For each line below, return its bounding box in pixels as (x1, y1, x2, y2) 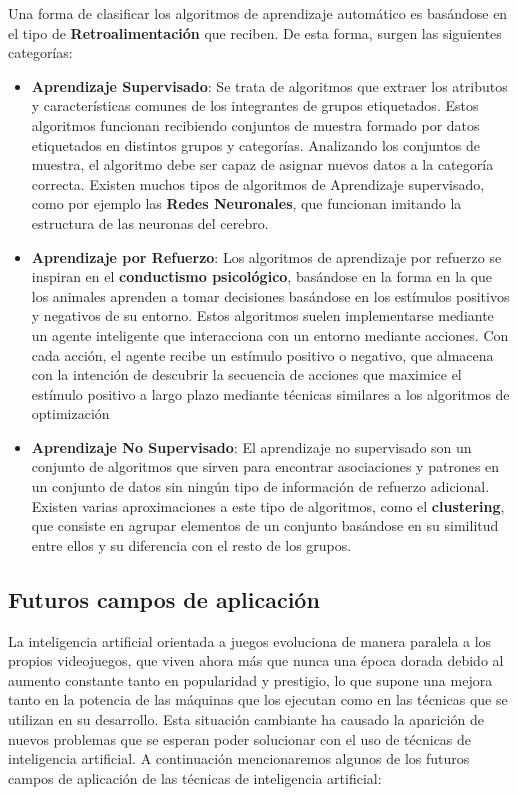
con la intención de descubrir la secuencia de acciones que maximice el (31, 364, 462, 385)
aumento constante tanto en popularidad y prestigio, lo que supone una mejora (8, 669, 493, 690)
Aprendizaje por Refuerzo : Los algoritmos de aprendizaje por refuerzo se (31, 246, 502, 267)
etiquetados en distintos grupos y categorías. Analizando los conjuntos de (31, 134, 481, 155)
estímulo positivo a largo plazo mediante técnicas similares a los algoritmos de (31, 383, 510, 404)
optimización (31, 403, 110, 424)
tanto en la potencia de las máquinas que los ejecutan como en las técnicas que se (8, 689, 508, 710)
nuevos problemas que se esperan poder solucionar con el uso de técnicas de (8, 728, 472, 749)
